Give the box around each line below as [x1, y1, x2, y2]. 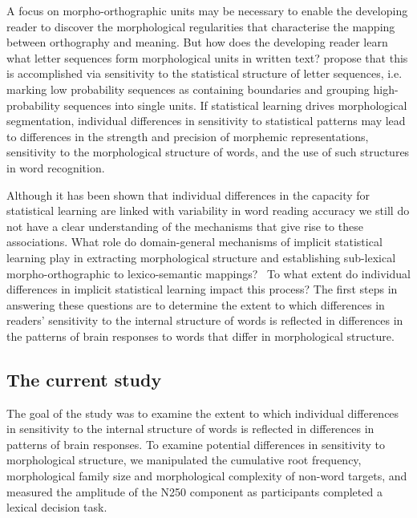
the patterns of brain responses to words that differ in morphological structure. [6, 327, 395, 344]
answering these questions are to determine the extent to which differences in [6, 296, 385, 313]
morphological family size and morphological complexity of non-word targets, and [6, 467, 407, 484]
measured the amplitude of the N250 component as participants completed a [6, 483, 383, 500]
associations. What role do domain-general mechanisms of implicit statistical [6, 233, 383, 250]
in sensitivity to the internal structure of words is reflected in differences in [6, 420, 374, 437]
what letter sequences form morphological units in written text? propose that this [6, 49, 408, 66]
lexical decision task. [6, 499, 107, 516]
